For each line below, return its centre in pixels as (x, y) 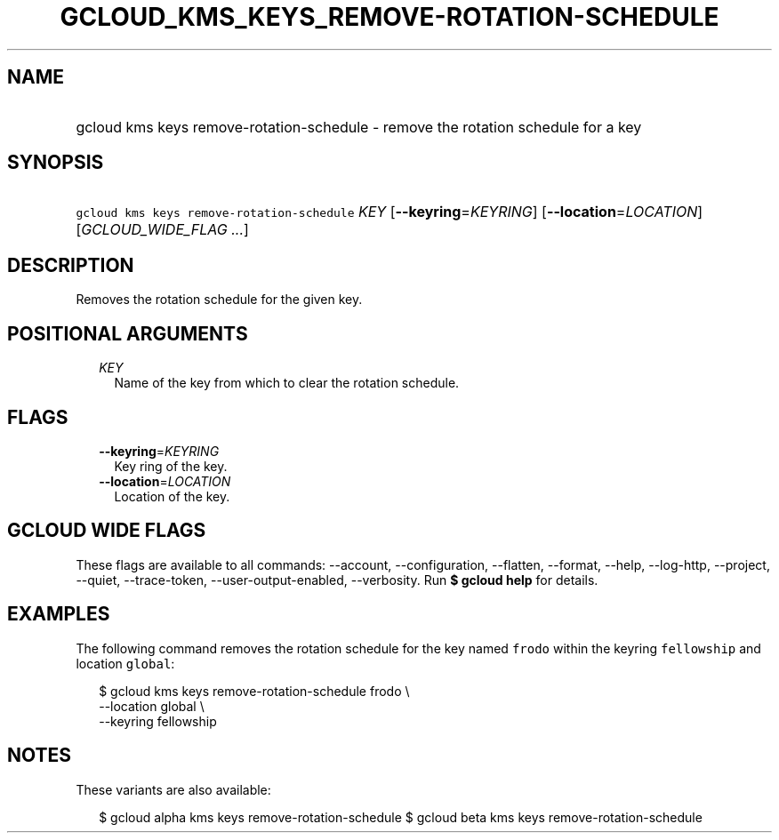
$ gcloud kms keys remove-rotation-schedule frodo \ (254, 691)
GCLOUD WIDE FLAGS (107, 531)
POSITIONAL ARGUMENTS (128, 333)
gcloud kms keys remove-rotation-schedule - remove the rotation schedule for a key (359, 127)
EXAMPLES (59, 614)
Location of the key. (172, 496)
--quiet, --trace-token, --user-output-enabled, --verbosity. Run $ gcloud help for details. (337, 580)
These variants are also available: (173, 789)
